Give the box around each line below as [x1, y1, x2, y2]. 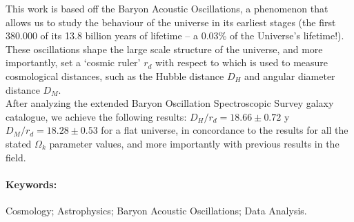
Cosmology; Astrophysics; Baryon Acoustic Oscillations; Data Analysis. [6, 203, 307, 217]
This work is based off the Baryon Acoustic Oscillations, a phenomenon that [6, 1, 328, 15]
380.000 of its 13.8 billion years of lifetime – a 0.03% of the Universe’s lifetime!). [6, 28, 344, 43]
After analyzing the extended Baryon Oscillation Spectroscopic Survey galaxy [6, 96, 334, 110]
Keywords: [6, 176, 57, 191]
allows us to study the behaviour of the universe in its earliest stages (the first [6, 14, 336, 29]
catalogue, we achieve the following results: [6, 109, 187, 123]
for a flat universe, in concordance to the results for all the [101, 123, 348, 137]
